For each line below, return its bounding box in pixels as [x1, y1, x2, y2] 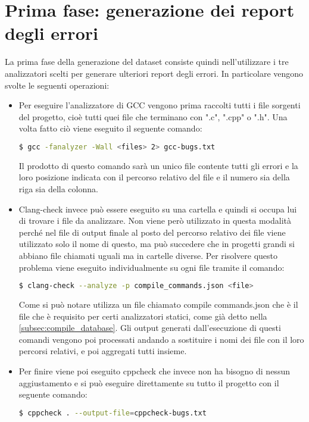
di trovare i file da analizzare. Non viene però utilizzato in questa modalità [18, 214, 291, 227]
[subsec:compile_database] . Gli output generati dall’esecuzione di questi [18, 321, 281, 334]
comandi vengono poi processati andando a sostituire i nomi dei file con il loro [18, 333, 304, 345]
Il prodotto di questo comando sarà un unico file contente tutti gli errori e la [18, 159, 298, 171]
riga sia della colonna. [18, 182, 98, 195]
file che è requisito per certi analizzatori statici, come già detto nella [18, 310, 267, 322]
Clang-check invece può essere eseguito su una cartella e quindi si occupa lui [18, 202, 297, 215]
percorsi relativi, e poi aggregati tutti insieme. [18, 345, 187, 357]
